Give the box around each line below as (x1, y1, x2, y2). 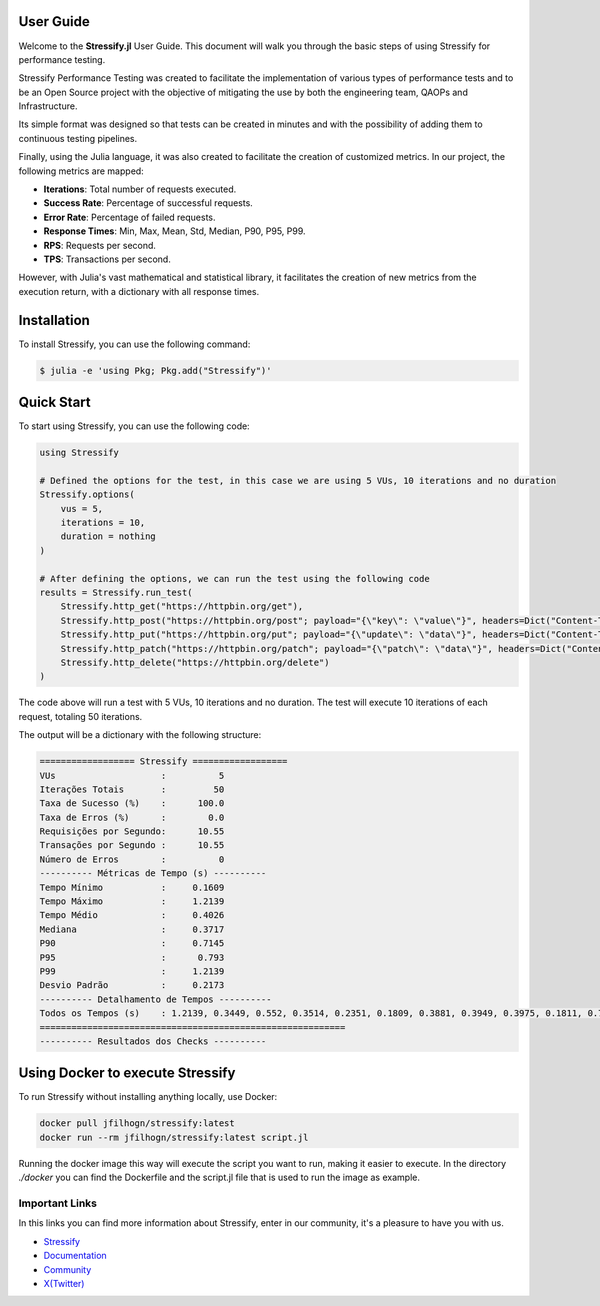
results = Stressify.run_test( (39, 587, 194, 599)
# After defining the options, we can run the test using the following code (39, 573, 430, 584)
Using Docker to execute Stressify (18, 1065, 236, 1082)
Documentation (43, 1250, 107, 1262)
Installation (18, 311, 90, 329)
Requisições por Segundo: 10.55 (39, 826, 225, 837)
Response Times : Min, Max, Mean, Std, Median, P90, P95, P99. (43, 225, 306, 237)
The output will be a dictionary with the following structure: (18, 729, 262, 741)
